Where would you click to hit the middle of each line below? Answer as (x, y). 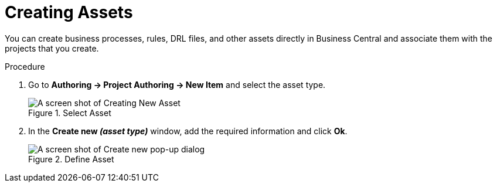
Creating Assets (69, 12)
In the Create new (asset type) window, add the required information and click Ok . (188, 131)
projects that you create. (52, 48)
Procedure (25, 66)
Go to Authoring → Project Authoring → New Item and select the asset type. (177, 84)
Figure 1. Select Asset (70, 113)
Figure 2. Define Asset (71, 159)
